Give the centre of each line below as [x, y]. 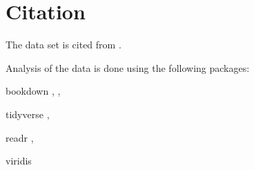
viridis [19, 161]
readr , [20, 137]
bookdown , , [33, 91]
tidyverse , [28, 114]
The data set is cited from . [63, 45]
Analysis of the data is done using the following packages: [128, 67]
